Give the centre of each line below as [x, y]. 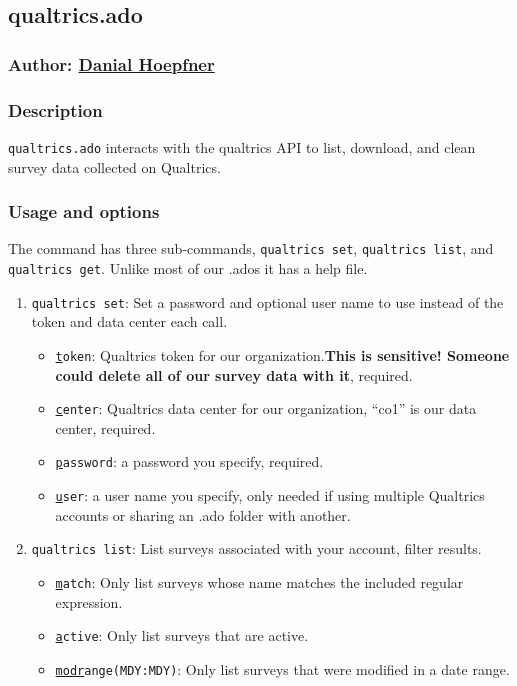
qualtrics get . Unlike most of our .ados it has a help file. [188, 267]
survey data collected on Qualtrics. [114, 166]
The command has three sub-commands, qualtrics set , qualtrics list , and [251, 248]
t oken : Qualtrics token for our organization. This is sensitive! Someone [282, 354]
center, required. [105, 427]
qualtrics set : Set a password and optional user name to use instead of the [267, 301]
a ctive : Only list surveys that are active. [182, 635]
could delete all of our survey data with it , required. [234, 374]
